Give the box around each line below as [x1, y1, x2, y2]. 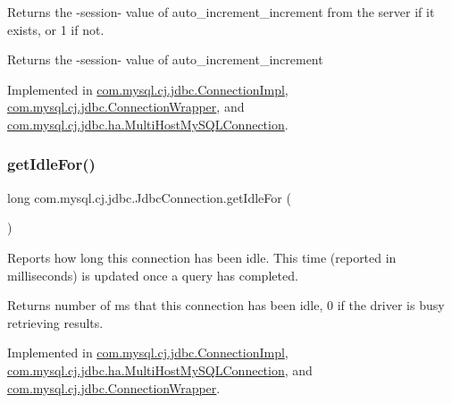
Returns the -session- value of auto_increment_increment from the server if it [7, 3, 435, 21]
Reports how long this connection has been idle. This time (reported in [7, 248, 397, 266]
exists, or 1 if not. [7, 20, 105, 38]
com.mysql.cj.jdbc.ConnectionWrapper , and [7, 97, 245, 116]
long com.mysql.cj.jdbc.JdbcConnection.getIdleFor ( [7, 188, 291, 206]
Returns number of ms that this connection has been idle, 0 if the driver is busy [7, 296, 445, 315]
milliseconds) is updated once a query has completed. [7, 265, 298, 284]
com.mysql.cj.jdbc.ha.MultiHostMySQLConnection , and [7, 360, 313, 379]
